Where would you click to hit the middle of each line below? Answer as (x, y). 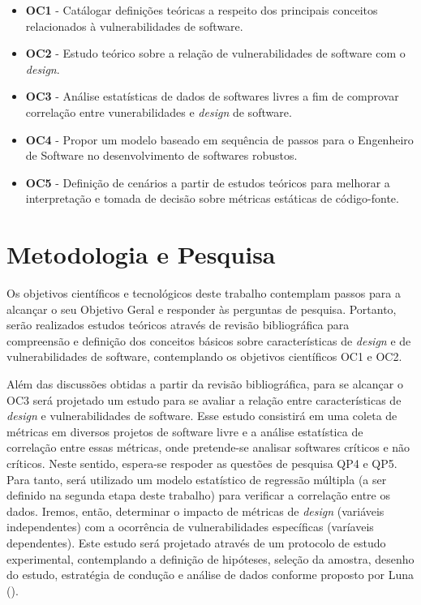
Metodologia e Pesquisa (141, 254)
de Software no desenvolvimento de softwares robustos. (161, 155)
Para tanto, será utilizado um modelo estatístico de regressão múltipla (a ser (197, 479)
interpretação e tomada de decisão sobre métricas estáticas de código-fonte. (212, 198)
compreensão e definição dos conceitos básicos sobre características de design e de (209, 340)
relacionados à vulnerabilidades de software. (134, 26)
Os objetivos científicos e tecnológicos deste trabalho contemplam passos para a (204, 293)
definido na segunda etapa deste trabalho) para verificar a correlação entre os (199, 495)
